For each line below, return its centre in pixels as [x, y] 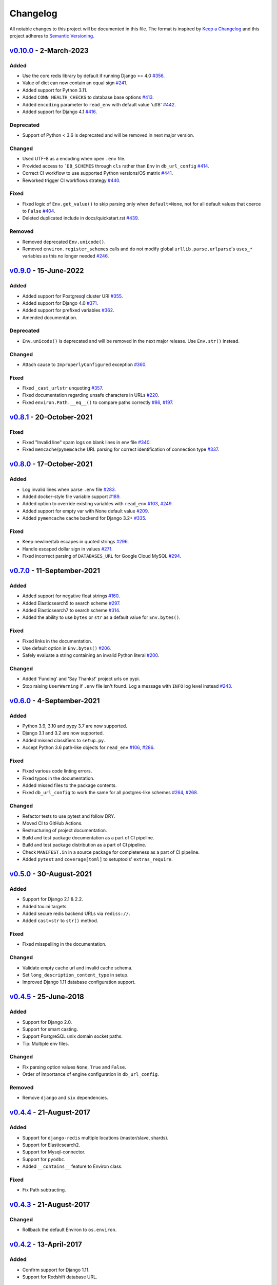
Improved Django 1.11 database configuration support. [79, 982]
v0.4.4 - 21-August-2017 [50, 1113]
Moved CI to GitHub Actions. [53, 823]
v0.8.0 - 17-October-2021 [51, 464]
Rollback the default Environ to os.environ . [70, 1230]
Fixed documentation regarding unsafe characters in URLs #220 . [91, 395]
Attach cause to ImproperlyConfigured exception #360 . [84, 364]
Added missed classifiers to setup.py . [64, 740]
